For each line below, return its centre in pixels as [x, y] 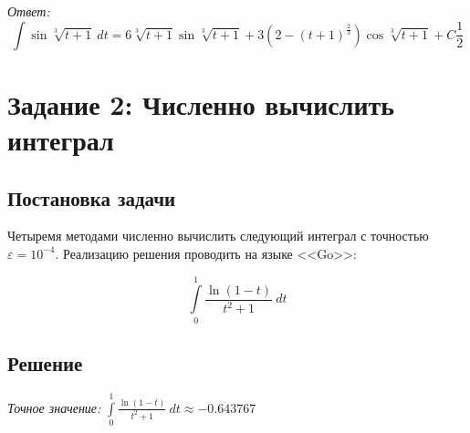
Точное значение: [54, 407]
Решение [45, 363]
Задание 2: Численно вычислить [201, 103]
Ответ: [29, 11]
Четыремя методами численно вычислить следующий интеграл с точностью [218, 236]
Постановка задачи [92, 197]
